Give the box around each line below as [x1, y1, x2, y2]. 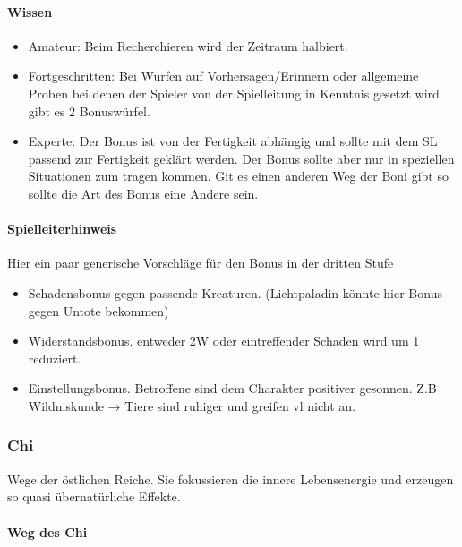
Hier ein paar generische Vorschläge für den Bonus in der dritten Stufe [7, 253, 394, 272]
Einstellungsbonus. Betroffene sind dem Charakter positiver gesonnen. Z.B [28, 379, 437, 397]
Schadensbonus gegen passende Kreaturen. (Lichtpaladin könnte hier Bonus [28, 283, 442, 302]
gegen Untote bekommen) [28, 301, 169, 320]
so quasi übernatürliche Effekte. [7, 487, 181, 506]
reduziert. [28, 348, 81, 367]
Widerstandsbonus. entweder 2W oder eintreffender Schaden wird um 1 [28, 331, 420, 350]
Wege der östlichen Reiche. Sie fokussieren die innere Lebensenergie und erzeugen [7, 469, 454, 488]
